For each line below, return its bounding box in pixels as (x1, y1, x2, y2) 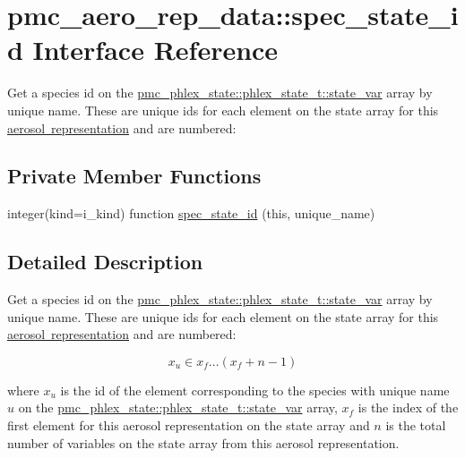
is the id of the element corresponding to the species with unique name (60, 380, 450, 399)
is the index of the (357, 398, 459, 417)
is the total (385, 416, 446, 435)
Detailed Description (7, 248, 203, 276)
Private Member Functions (7, 162, 262, 190)
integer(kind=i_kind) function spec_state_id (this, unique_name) (7, 204, 375, 223)
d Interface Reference (7, 31, 279, 68)
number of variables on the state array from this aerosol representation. (7, 433, 400, 452)
